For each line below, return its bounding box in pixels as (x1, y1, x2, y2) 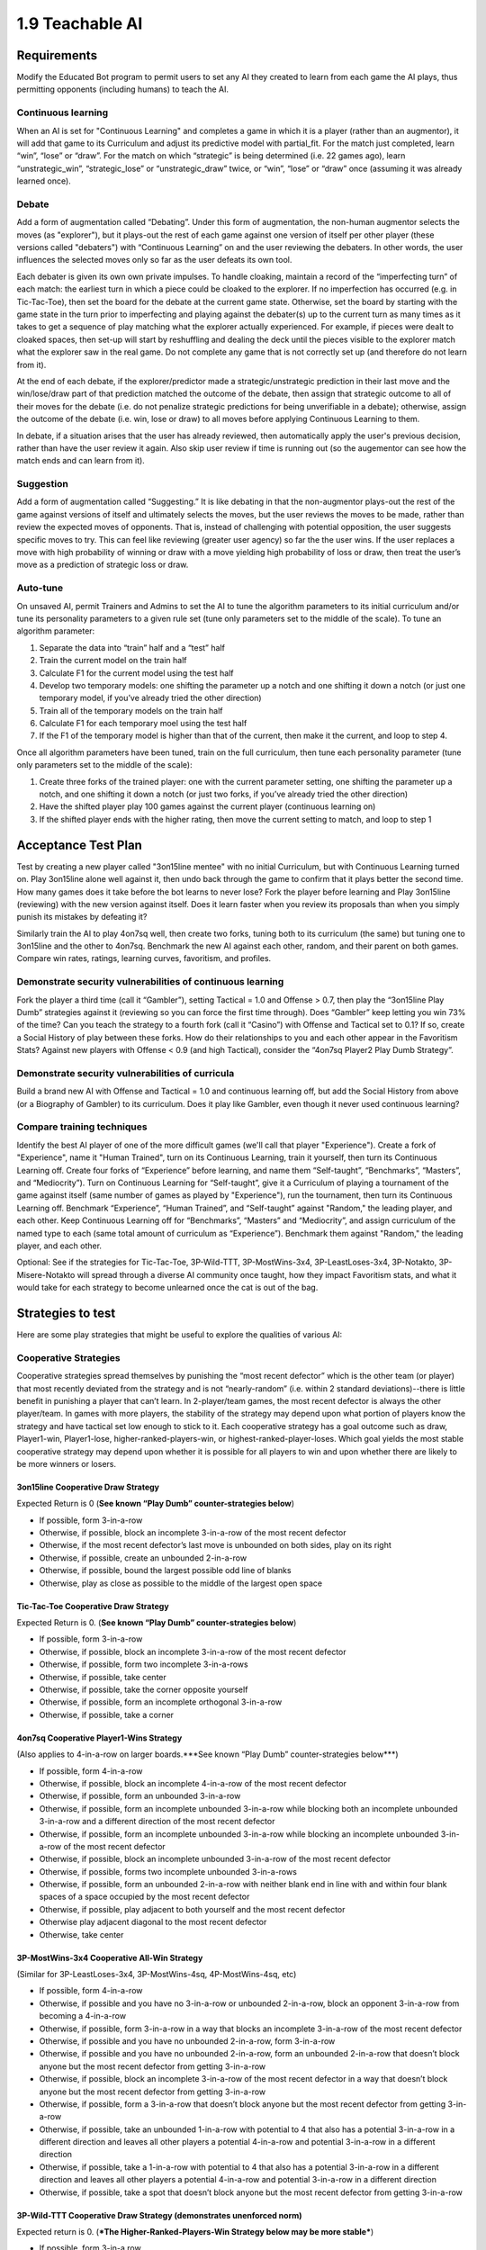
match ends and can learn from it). (16, 455, 146, 466)
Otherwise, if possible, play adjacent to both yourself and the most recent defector (39, 1903, 346, 1914)
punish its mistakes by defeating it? (16, 912, 148, 922)
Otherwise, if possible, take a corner (39, 1709, 175, 1720)
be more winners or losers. (16, 1458, 117, 1469)
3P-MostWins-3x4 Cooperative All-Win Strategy (16, 1952, 203, 1963)
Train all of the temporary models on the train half (39, 705, 223, 715)
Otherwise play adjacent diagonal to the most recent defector (39, 1917, 267, 1928)
